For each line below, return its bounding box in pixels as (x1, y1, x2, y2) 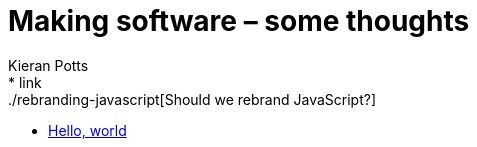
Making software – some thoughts (8, 4, 470, 38)
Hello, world (48, 121, 127, 139)
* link (8, 73, 42, 91)
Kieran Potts (8, 56, 89, 74)
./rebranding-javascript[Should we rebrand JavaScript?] (8, 90, 376, 108)
